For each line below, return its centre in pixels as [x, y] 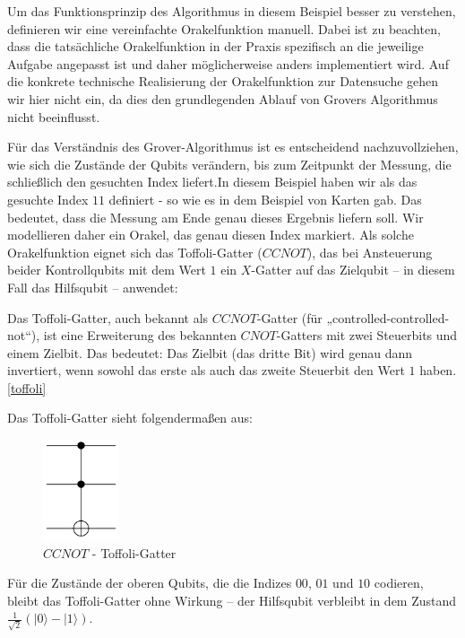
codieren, [399, 583]
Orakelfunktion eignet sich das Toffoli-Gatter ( [135, 252]
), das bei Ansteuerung [370, 252]
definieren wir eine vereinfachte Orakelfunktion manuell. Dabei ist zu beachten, [224, 28]
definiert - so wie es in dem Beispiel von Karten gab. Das [265, 199]
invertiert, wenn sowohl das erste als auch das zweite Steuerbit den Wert [206, 370]
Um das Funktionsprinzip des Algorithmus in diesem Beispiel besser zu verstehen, [232, 11]
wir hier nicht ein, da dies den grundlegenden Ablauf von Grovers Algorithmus [223, 98]
